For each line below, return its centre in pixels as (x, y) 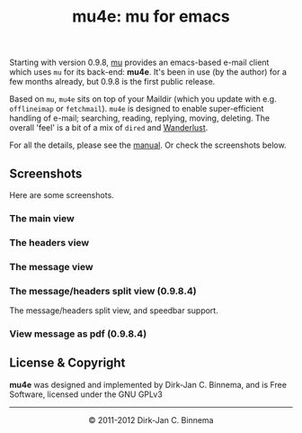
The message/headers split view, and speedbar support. (114, 311)
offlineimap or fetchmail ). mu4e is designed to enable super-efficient (137, 109)
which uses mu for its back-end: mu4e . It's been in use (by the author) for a (148, 72)
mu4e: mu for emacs (151, 17)
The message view (51, 266)
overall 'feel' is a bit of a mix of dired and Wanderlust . (109, 128)
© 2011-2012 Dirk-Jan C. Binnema (151, 419)
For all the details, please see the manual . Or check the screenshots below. (148, 145)
